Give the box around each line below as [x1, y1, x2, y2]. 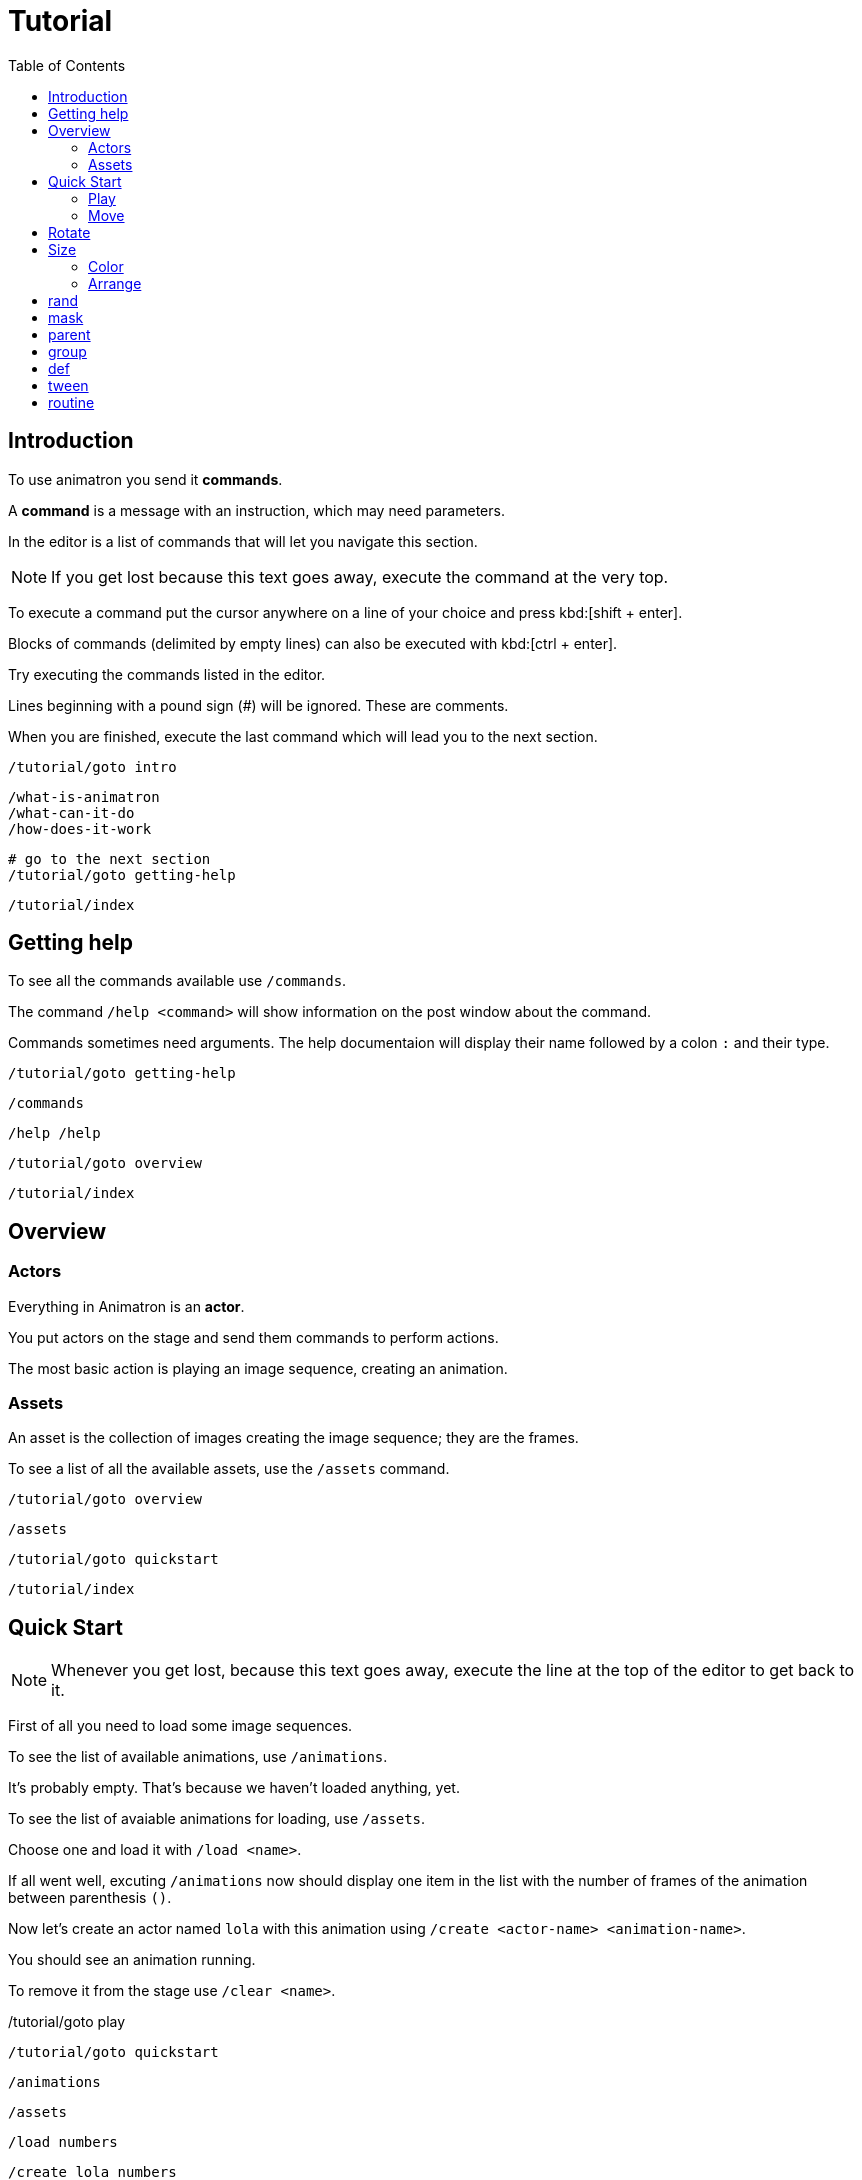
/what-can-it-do [8, 804, 135, 821]
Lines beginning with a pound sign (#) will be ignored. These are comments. [8, 696, 509, 714]
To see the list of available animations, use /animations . [8, 1748, 388, 1766]
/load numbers [8, 2134, 118, 2151]
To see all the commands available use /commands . [8, 972, 347, 990]
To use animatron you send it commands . [8, 470, 283, 488]
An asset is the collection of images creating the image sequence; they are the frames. [8, 1429, 579, 1447]
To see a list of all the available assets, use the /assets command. [8, 1460, 450, 1478]
